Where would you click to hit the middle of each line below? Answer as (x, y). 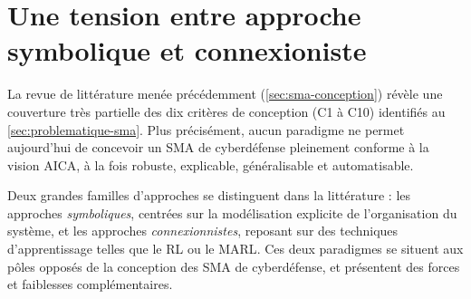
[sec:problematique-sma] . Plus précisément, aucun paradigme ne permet (206, 129)
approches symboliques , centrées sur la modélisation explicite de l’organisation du (232, 212)
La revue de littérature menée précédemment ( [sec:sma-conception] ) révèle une (225, 94)
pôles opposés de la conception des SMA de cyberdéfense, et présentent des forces (234, 266)
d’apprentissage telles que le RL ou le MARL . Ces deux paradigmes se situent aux (235, 249)
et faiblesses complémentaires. (90, 284)
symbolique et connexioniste (187, 50)
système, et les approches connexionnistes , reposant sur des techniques (203, 231)
